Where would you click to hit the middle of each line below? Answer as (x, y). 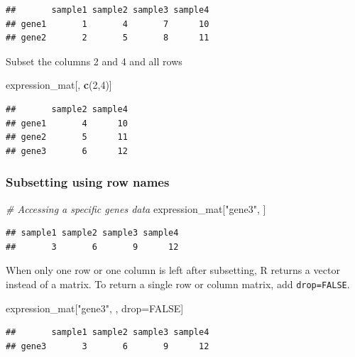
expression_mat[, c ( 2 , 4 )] (59, 85)
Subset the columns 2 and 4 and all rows (94, 61)
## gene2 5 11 (67, 137)
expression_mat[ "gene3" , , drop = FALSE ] (95, 308)
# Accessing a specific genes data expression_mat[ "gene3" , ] (136, 208)
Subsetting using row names (88, 182)
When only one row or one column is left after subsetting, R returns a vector (173, 270)
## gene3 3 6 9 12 (108, 346)
